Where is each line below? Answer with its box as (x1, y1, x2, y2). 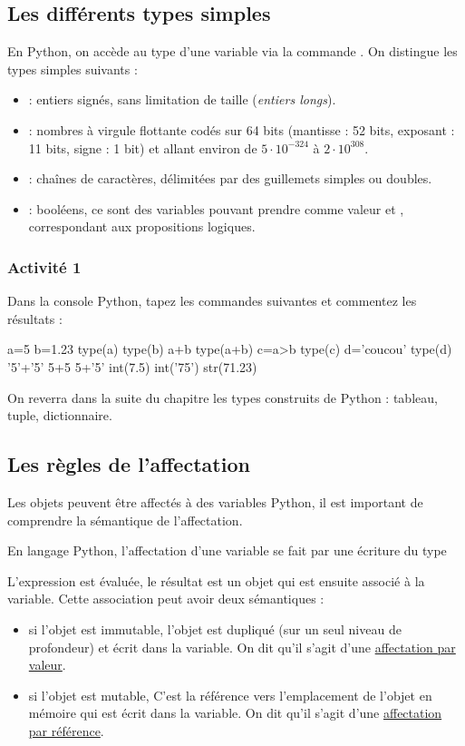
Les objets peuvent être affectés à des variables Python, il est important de (7, 492, 423, 511)
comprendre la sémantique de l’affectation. (7, 510, 243, 529)
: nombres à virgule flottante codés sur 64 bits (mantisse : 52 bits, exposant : (28, 120, 455, 139)
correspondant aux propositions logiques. (28, 217, 256, 236)
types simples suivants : (7, 59, 138, 78)
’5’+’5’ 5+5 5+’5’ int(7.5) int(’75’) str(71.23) (7, 357, 257, 376)
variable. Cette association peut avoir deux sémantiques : (7, 589, 325, 608)
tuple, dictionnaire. (7, 406, 112, 425)
